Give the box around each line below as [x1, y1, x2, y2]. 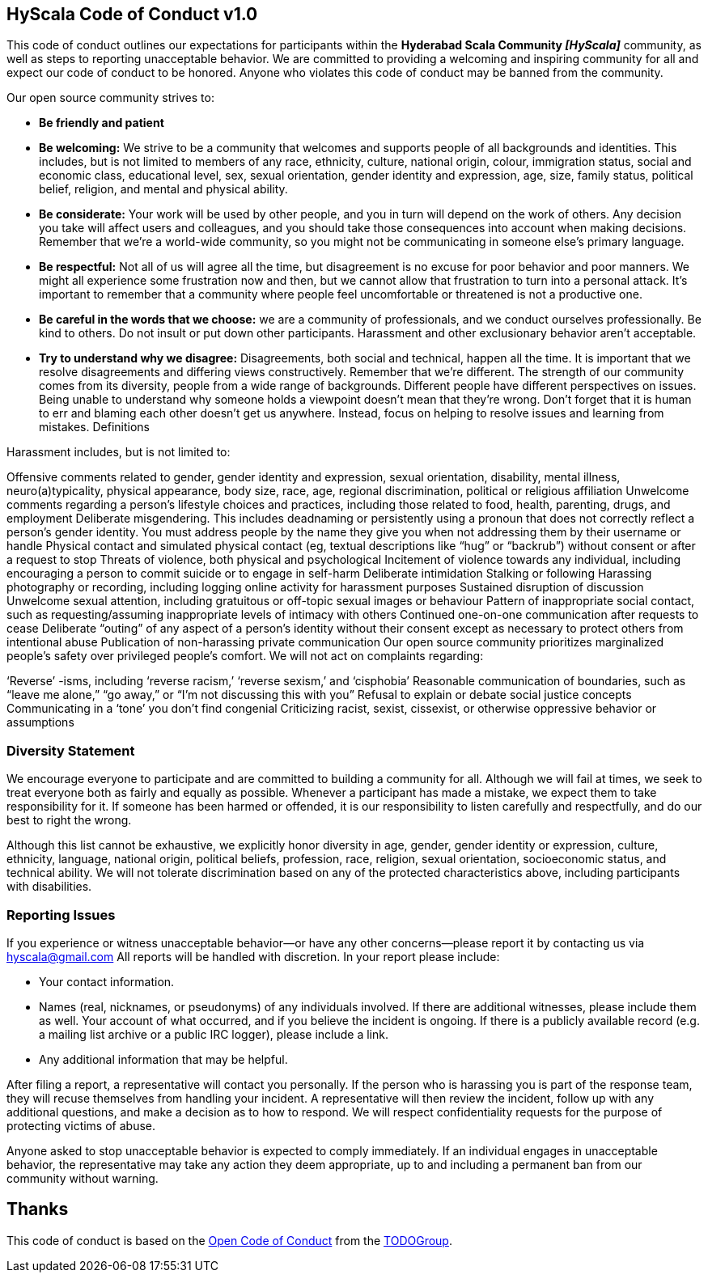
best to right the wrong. [6, 813, 132, 828]
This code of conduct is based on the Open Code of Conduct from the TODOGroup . [6, 1233, 452, 1247]
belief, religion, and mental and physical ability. [39, 182, 288, 197]
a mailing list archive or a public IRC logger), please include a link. [39, 1027, 388, 1041]
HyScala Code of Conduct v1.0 [6, 4, 258, 24]
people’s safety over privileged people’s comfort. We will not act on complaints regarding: [6, 649, 484, 663]
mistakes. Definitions [39, 420, 150, 434]
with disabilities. [6, 879, 92, 894]
